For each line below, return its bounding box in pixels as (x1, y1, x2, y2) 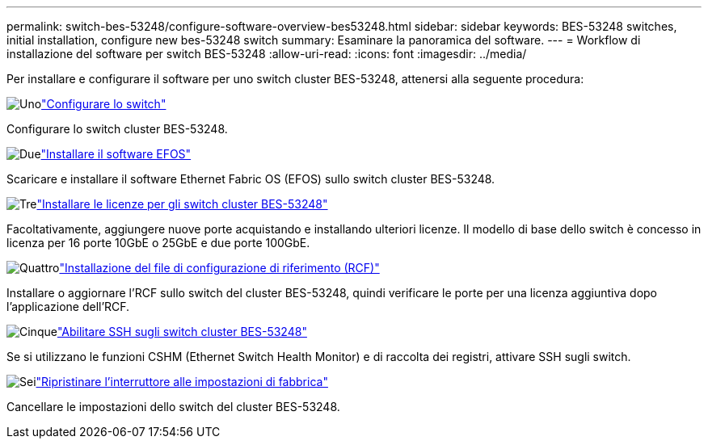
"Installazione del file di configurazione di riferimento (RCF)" (59, 261, 380, 275)
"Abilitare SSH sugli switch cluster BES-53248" (57, 325, 307, 338)
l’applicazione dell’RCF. (6, 300, 130, 313)
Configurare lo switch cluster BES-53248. (6, 122, 228, 136)
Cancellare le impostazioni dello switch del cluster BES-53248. (6, 400, 340, 414)
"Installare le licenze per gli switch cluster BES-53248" (36, 197, 328, 211)
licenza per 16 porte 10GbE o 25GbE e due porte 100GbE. (6, 236, 310, 250)
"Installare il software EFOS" (40, 147, 192, 161)
